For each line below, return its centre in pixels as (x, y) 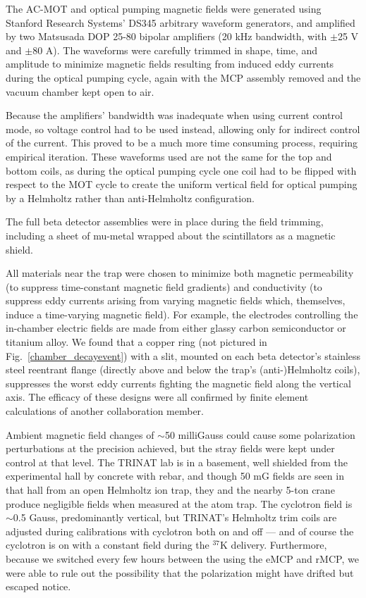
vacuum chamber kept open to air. (80, 91)
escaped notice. (38, 586)
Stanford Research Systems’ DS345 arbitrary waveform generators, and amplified (181, 22)
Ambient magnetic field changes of (80, 434)
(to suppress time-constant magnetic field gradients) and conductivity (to (164, 286)
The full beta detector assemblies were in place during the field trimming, (165, 222)
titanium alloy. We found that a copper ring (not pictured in (136, 342)
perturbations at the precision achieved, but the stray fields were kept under (170, 448)
